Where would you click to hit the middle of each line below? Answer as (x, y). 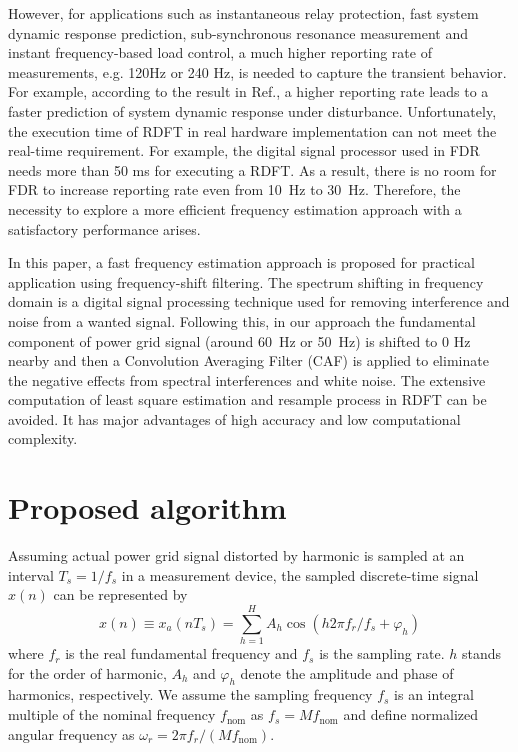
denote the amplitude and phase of (347, 672)
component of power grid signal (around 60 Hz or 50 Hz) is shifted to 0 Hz (239, 340)
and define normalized (411, 714)
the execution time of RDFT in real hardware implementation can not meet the (252, 130)
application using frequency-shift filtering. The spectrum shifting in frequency (246, 281)
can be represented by (120, 594)
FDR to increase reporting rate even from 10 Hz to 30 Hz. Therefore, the (234, 189)
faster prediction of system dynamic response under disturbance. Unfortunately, (252, 110)
